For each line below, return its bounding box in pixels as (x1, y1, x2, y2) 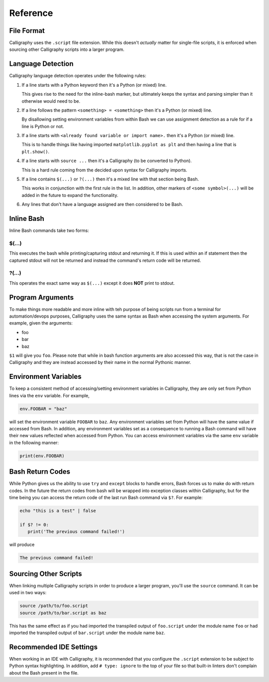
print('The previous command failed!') (27, 529, 125, 534)
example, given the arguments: (9, 320, 73, 326)
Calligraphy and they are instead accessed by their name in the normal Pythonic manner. (9, 359, 191, 365)
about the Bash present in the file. (9, 670, 79, 676)
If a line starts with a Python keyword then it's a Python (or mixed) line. (21, 82, 167, 88)
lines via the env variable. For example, (9, 392, 90, 398)
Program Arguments (9, 293, 74, 302)
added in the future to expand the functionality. (21, 192, 119, 198)
